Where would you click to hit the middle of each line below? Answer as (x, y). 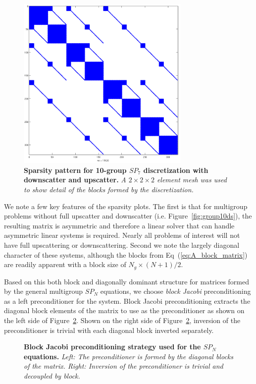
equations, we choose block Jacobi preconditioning (176, 291)
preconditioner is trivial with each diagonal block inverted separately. (109, 330)
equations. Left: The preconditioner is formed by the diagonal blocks (129, 356)
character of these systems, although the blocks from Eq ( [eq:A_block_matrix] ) (126, 254)
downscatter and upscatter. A (75, 180)
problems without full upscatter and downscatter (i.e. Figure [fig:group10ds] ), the (128, 216)
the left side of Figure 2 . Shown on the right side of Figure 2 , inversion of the (122, 320)
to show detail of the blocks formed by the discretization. (109, 189)
